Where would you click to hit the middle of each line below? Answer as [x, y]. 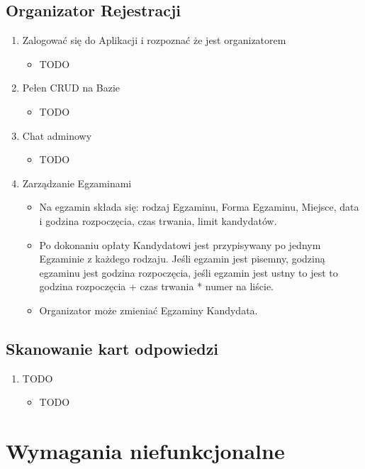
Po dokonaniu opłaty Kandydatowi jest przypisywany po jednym [180, 244]
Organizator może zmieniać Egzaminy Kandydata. [148, 310]
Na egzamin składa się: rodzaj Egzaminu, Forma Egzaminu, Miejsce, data [199, 207]
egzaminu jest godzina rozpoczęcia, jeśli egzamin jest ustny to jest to [189, 272]
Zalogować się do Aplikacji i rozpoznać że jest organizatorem [154, 40]
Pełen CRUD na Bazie [71, 88]
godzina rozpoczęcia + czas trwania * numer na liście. [156, 286]
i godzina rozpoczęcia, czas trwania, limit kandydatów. [158, 220]
